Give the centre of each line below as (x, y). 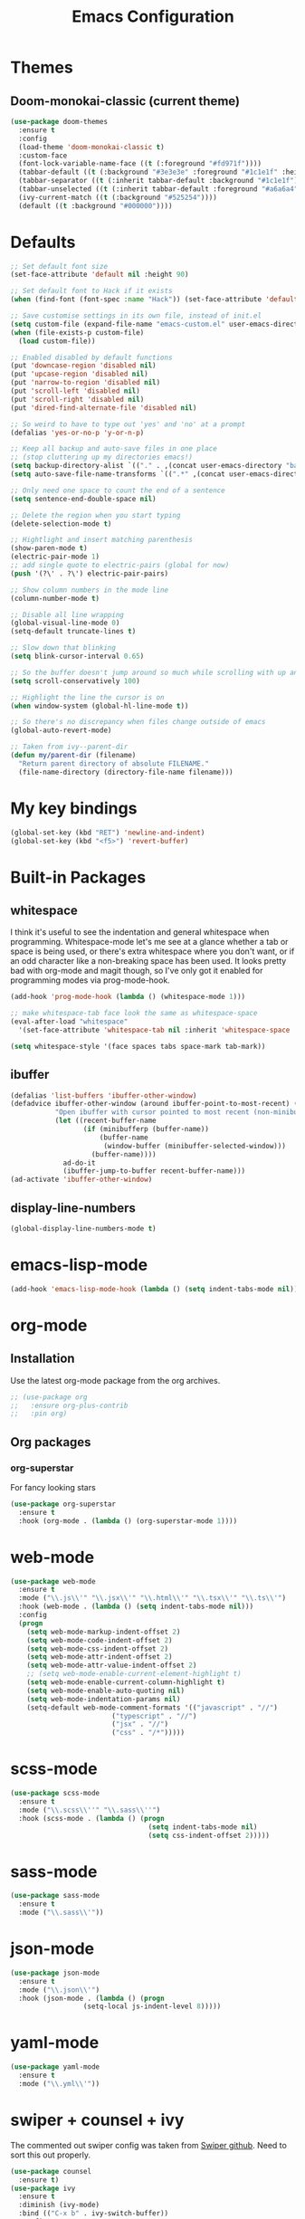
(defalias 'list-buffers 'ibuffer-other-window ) (104, 1095)
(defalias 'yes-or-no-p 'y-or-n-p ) (77, 433)
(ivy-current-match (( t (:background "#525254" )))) (118, 197)
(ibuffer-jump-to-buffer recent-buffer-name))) (154, 1171)
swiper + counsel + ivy (97, 2120)
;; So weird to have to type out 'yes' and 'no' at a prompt (128, 424)
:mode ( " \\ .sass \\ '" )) (61, 1913)
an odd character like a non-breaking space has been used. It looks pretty (148, 961)
